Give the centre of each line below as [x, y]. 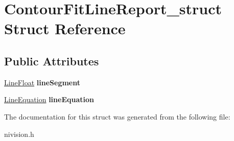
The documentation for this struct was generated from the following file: [117, 116]
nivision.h [19, 134]
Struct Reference [65, 28]
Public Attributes [52, 61]
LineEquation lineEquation [49, 99]
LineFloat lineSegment [42, 82]
